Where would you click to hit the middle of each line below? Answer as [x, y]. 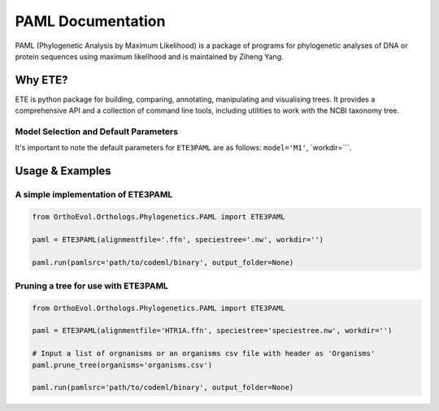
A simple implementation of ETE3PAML [94, 195]
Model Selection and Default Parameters [97, 132]
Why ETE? [41, 80]
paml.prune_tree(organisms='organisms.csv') [122, 365]
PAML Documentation [90, 21]
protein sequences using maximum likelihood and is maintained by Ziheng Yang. [149, 56]
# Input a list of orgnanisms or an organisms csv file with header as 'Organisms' [204, 354]
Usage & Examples [63, 171]
